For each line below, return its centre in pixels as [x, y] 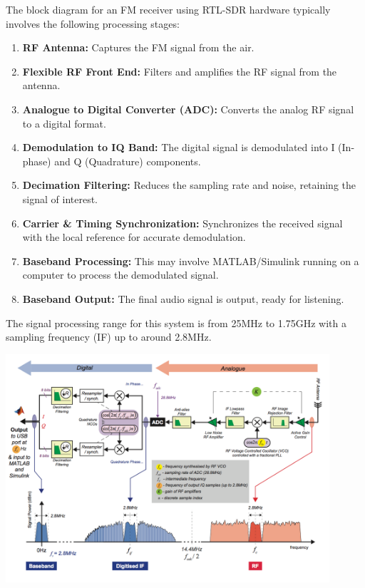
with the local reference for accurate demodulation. [134, 237]
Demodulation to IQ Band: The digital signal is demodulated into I [179, 147]
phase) [37, 161]
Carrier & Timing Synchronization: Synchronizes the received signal [182, 223]
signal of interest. [60, 198]
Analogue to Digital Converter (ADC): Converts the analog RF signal [188, 109]
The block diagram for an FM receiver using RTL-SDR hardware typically [168, 9]
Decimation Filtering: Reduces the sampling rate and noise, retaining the [189, 185]
